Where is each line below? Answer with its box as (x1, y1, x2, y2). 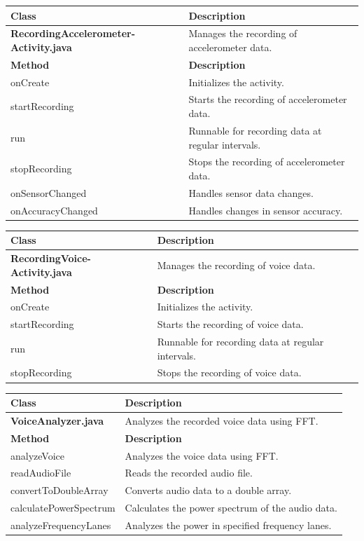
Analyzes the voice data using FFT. (125, 448, 279, 463)
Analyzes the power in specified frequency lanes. (125, 517, 332, 532)
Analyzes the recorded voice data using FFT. (125, 413, 318, 427)
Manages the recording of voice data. (157, 257, 316, 272)
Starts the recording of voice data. (157, 317, 304, 331)
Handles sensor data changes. (188, 185, 314, 200)
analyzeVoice (10, 448, 64, 463)
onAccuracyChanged (10, 203, 98, 217)
